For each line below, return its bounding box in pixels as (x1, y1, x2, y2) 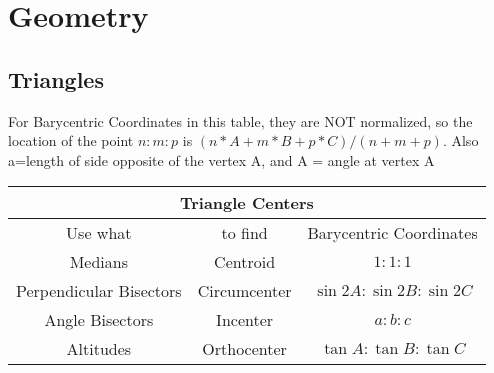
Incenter (216, 308, 274, 332)
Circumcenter (197, 279, 292, 303)
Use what (66, 221, 132, 245)
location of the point (8, 130, 134, 151)
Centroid (214, 250, 276, 274)
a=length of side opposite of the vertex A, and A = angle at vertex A (8, 149, 435, 170)
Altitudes (66, 337, 132, 361)
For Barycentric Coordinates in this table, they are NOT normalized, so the (8, 110, 473, 131)
